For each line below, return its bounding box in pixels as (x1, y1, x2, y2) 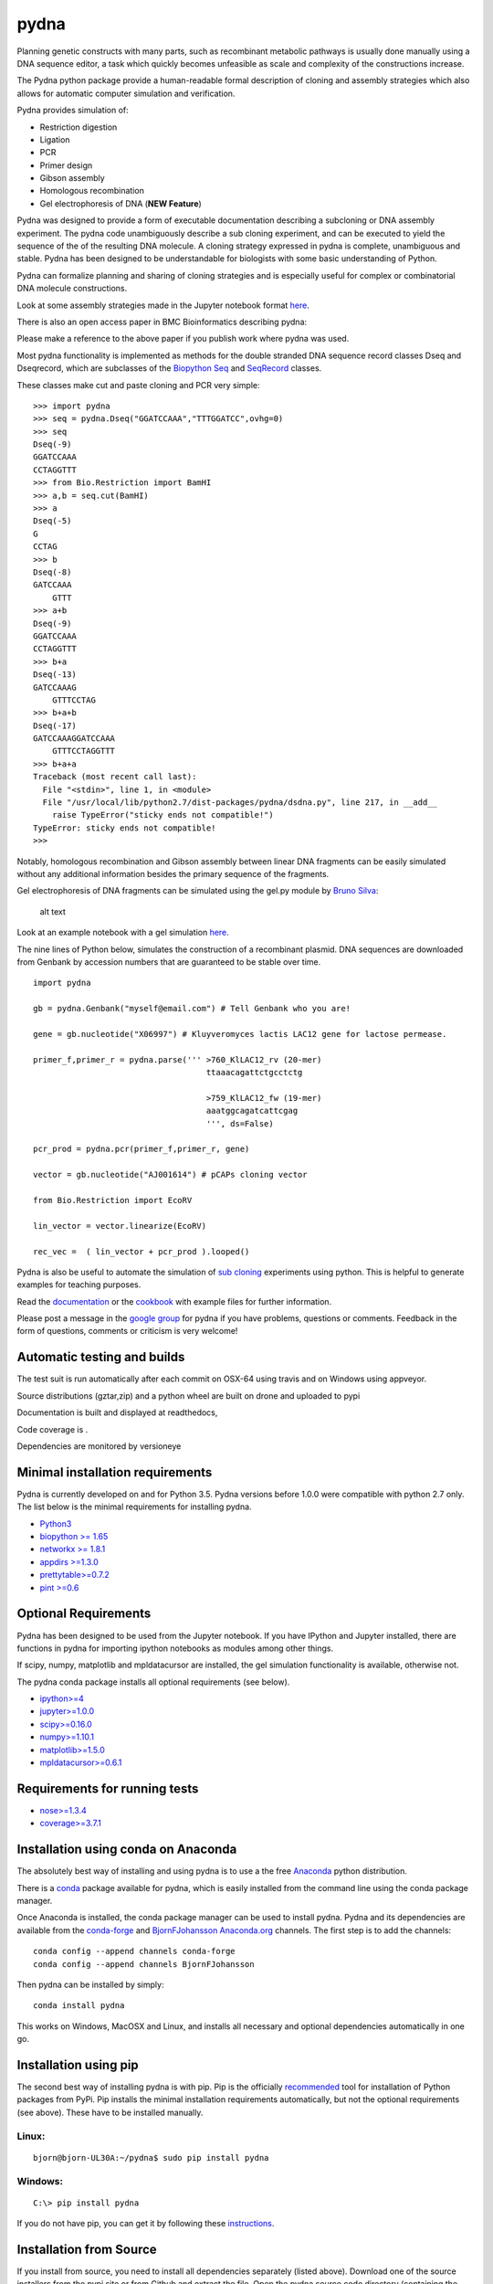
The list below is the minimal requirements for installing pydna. (16, 1501, 252, 1512)
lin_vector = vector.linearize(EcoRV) (33, 1221, 207, 1231)
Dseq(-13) (33, 670, 77, 680)
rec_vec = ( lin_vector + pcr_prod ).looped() (33, 1246, 250, 1256)
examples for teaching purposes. (16, 1279, 142, 1290)
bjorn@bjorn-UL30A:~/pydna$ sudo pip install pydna (33, 2152, 269, 2162)
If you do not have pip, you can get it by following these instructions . (16, 2218, 275, 2229)
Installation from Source (16, 2241, 157, 2257)
